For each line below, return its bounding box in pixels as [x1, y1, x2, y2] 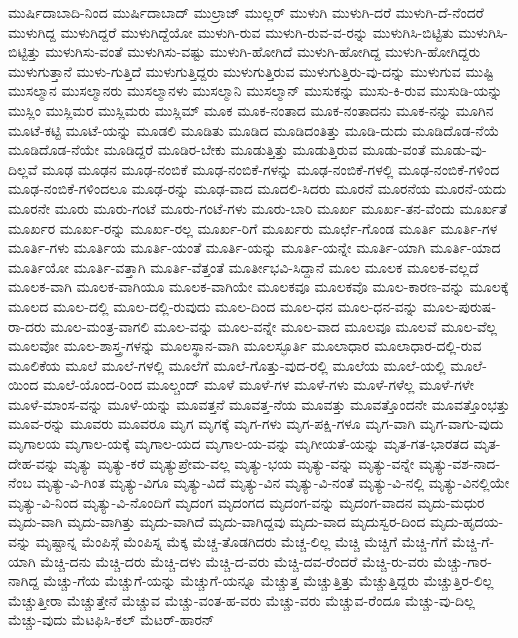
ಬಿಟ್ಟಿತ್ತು [8, 41, 41, 62]
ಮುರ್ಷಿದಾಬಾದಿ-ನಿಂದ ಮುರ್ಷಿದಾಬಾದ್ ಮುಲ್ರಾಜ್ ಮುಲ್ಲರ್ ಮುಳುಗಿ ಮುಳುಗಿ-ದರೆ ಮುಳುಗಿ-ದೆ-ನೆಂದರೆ [8, 2, 484, 22]
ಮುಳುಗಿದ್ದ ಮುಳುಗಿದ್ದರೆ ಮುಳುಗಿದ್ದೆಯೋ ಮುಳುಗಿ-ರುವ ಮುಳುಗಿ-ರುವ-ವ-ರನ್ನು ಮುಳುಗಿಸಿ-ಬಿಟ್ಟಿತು [8, 21, 454, 42]
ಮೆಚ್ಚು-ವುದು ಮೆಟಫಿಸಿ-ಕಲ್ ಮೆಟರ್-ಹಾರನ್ [8, 609, 215, 630]
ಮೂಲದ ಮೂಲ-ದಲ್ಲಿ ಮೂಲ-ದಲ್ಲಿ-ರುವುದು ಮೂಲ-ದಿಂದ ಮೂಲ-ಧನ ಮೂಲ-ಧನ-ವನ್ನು [8, 295, 418, 316]
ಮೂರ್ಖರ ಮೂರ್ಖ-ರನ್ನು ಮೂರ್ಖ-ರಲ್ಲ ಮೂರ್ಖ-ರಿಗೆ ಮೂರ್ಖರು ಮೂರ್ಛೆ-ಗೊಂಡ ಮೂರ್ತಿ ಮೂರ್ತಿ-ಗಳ [8, 217, 498, 238]
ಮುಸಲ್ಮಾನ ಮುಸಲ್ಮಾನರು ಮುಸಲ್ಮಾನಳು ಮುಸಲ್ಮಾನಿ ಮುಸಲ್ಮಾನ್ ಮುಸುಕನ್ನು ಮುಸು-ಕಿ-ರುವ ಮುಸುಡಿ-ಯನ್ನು [8, 80, 503, 101]
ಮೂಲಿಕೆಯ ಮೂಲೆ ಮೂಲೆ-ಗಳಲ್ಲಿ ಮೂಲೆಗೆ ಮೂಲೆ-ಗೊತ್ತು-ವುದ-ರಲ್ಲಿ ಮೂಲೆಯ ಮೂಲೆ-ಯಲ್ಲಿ [8, 354, 446, 375]
